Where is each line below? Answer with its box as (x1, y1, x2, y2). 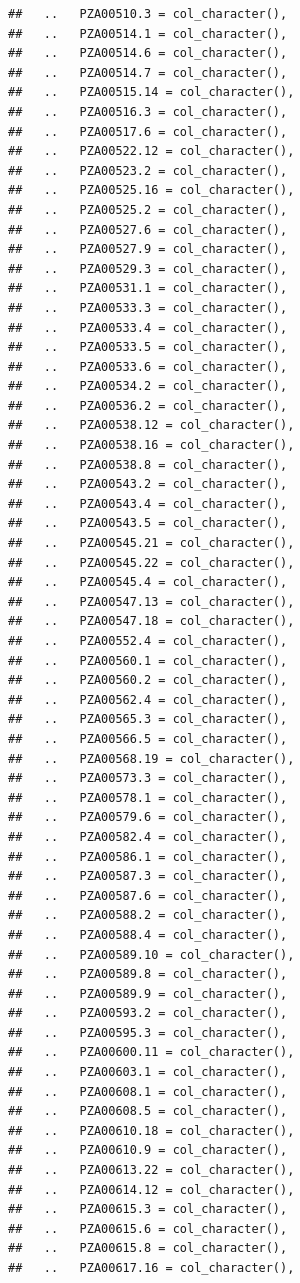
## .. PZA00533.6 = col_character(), (8, 359, 288, 374)
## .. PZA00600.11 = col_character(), (8, 1045, 295, 1060)
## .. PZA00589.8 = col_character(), (8, 967, 288, 982)
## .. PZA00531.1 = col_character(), (8, 281, 288, 296)
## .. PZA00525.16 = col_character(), (8, 183, 295, 198)
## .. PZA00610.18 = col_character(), (8, 1123, 295, 1138)
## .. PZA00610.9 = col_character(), (8, 1143, 288, 1158)
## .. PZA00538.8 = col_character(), (8, 457, 288, 472)
